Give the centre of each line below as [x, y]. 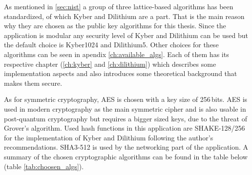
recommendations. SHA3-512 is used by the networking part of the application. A [126, 147]
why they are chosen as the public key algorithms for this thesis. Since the [115, 26]
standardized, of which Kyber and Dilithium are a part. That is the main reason [124, 16]
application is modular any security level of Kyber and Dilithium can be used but [126, 35]
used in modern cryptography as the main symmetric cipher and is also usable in [125, 108]
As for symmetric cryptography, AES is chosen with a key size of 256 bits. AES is [126, 99]
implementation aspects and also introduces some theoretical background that [121, 73]
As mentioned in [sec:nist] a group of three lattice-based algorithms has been [119, 6]
